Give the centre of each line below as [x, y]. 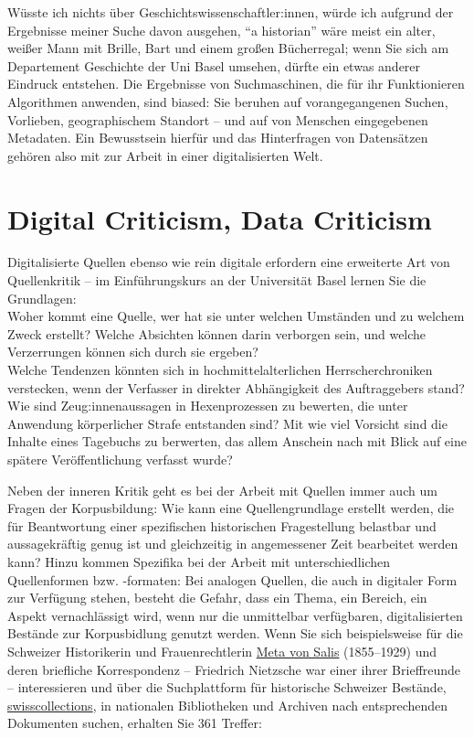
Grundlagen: [42, 298]
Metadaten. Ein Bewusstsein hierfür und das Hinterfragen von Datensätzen [218, 138]
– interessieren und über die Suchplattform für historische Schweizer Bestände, [227, 687]
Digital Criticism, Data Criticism [220, 218]
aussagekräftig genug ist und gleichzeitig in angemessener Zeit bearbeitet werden [233, 544]
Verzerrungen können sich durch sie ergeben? [133, 352]
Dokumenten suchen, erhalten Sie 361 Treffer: [135, 723]
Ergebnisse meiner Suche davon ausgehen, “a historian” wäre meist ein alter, [221, 30]
